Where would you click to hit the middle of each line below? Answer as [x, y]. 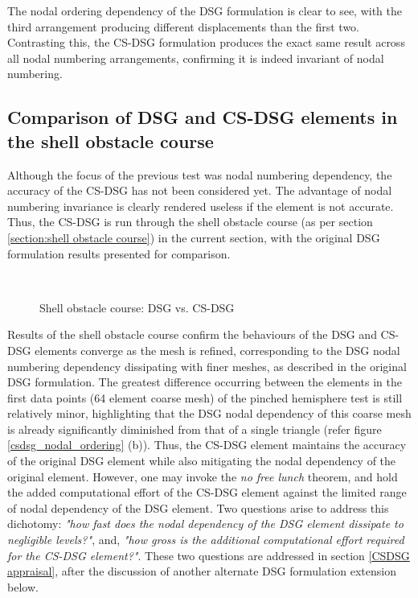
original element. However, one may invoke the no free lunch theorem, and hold [203, 476]
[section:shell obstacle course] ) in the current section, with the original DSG [194, 237]
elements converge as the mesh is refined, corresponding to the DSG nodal [217, 350]
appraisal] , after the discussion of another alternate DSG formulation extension [202, 571]
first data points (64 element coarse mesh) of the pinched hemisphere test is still [205, 397]
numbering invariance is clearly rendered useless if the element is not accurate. [201, 206]
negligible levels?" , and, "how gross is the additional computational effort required [206, 540]
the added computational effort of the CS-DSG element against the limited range [207, 492]
